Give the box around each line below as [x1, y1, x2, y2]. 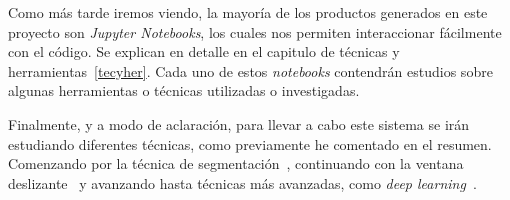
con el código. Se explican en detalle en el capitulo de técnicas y [8, 41, 400, 62]
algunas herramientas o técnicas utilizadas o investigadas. [8, 80, 360, 101]
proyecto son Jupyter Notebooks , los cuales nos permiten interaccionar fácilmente [8, 21, 502, 42]
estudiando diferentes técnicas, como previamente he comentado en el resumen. [8, 133, 492, 154]
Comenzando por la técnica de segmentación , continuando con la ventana [8, 153, 464, 174]
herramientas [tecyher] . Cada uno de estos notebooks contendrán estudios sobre [8, 60, 493, 81]
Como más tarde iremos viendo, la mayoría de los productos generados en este [8, 2, 488, 22]
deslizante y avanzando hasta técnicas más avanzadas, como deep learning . [8, 172, 477, 193]
